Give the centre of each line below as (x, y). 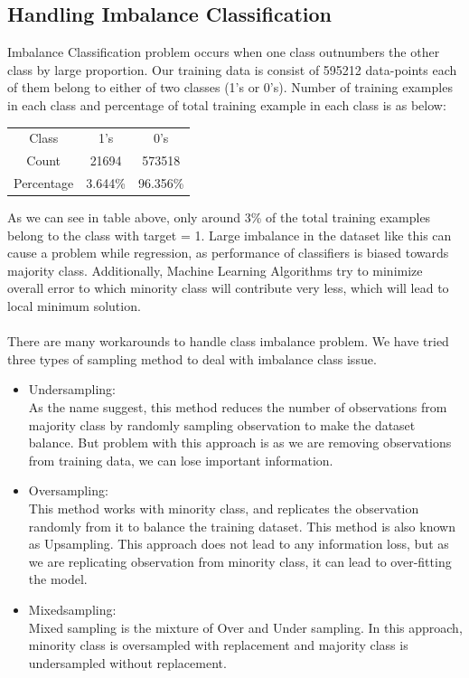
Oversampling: (68, 490)
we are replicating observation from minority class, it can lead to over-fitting (240, 561)
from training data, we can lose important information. (181, 460)
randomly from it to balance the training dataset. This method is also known (242, 526)
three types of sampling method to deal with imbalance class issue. (192, 358)
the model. (58, 579)
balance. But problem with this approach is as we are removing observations (240, 443)
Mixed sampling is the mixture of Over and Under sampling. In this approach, (245, 627)
